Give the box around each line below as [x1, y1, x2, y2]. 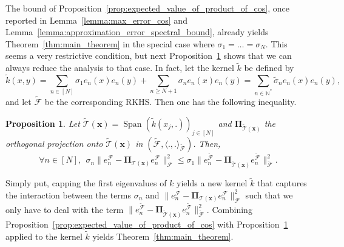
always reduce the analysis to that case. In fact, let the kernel [5, 61, 234, 74]
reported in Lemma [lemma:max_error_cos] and [5, 13, 187, 26]
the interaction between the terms [5, 188, 132, 201]
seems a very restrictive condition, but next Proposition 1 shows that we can [5, 49, 292, 62]
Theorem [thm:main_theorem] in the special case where [5, 37, 215, 50]
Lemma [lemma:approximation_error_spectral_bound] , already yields [5, 25, 269, 38]
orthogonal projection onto [5, 137, 103, 149]
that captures [257, 177, 307, 189]
